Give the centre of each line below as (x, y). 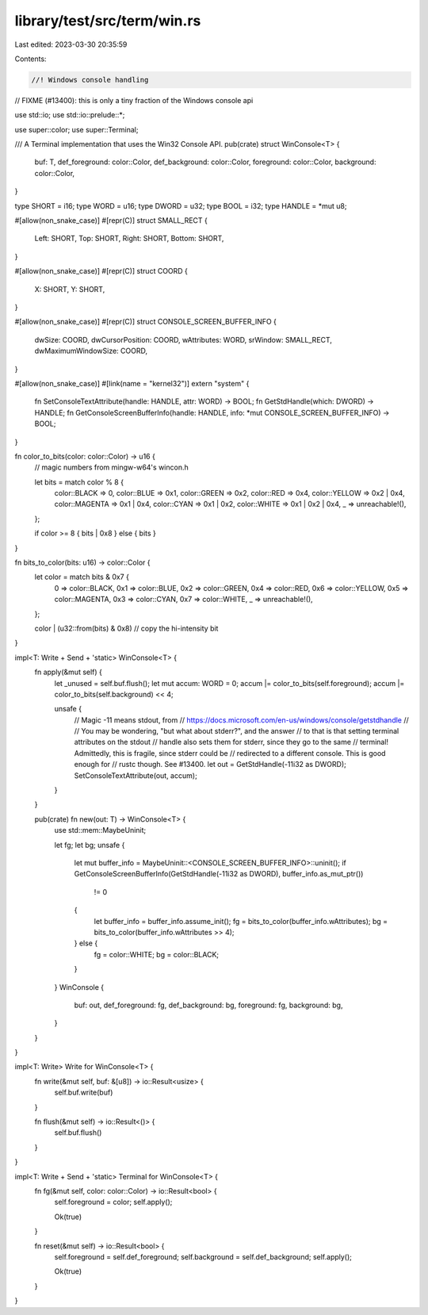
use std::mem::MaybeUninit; (100, 830)
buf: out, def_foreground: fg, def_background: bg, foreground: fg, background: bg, (208, 1005)
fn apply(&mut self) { (69, 672)
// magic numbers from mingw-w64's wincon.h (112, 467)
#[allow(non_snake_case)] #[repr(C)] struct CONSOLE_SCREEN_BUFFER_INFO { (146, 322)
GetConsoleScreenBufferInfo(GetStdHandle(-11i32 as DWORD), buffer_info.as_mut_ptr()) (219, 874)
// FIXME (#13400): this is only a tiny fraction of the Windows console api (134, 100)
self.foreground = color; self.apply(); (113, 1202)
